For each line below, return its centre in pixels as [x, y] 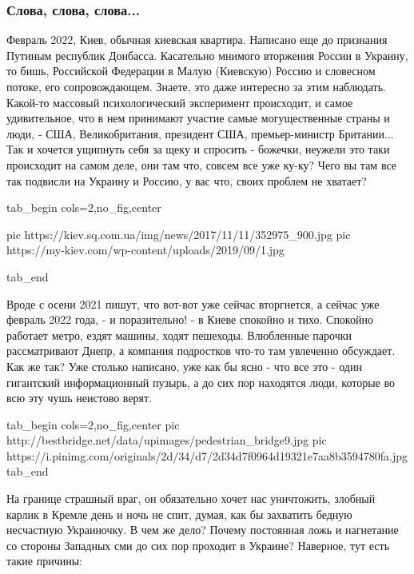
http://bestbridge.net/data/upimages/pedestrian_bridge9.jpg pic [167, 440]
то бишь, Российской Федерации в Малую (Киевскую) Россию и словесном [191, 71]
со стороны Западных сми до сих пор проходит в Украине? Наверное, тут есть [198, 545]
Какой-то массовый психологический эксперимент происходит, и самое [180, 102]
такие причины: [44, 561]
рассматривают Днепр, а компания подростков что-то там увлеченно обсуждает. [201, 351]
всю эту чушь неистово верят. [80, 398]
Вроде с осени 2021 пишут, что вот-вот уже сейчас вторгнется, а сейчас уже [193, 303]
